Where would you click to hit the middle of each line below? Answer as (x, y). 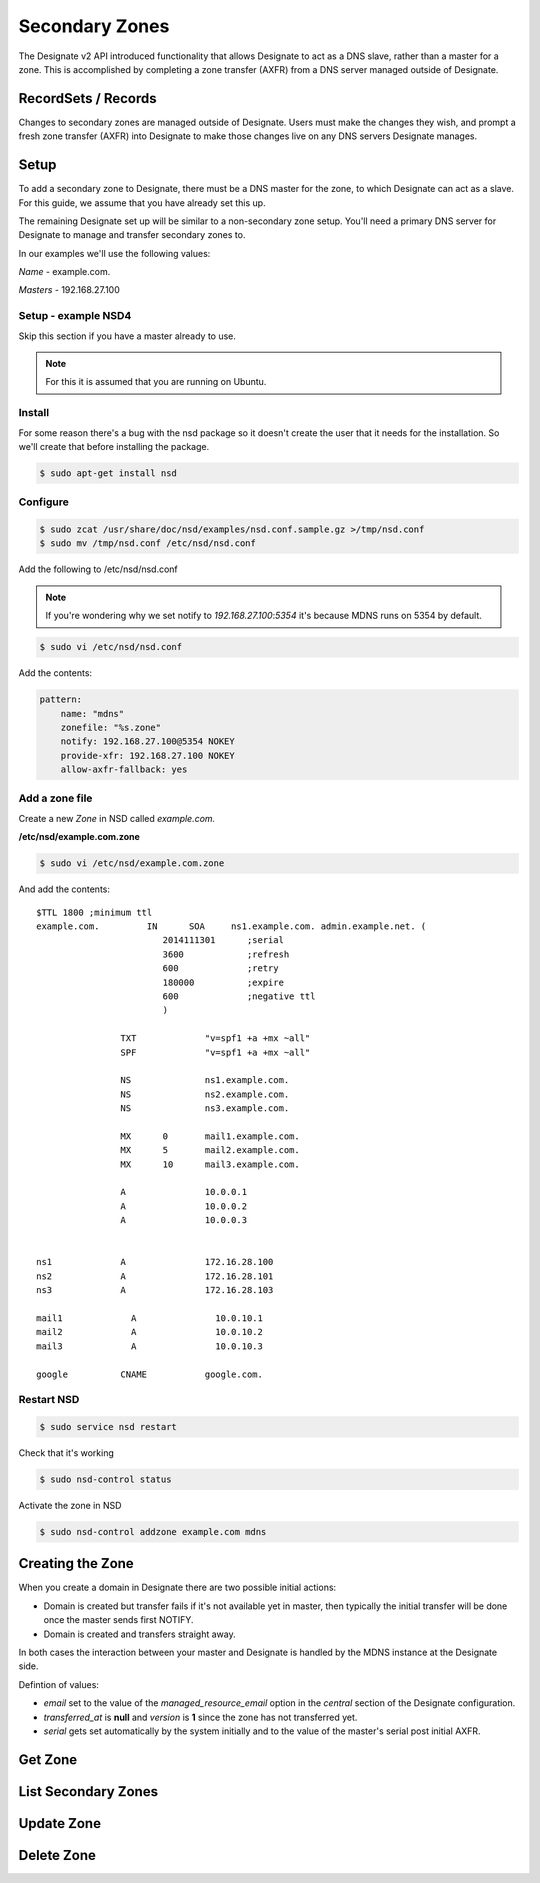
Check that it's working (66, 1453)
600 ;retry (220, 968)
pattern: (61, 699)
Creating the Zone (76, 1563)
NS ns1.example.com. (205, 1080)
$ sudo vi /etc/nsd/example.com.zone (132, 863)
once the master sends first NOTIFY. (118, 1620)
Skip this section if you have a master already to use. (127, 336)
